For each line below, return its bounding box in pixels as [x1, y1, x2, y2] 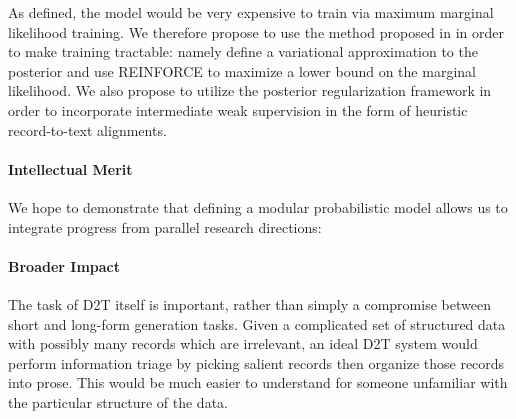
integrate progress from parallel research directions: [8, 216, 322, 237]
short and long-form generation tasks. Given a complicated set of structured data [8, 313, 506, 334]
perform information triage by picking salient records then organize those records [8, 352, 505, 373]
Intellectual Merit [8, 158, 133, 179]
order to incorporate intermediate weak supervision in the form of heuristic [8, 99, 468, 120]
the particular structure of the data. [8, 391, 228, 412]
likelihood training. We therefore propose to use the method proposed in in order [8, 21, 505, 42]
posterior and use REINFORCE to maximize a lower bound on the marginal [8, 60, 476, 81]
